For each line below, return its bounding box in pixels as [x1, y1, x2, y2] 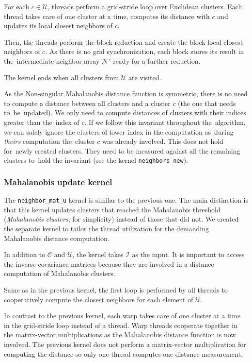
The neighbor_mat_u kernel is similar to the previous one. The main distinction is [4, 195, 249, 205]
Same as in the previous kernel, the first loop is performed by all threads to [4, 285, 228, 294]
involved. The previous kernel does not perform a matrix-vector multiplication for [4, 339, 246, 349]
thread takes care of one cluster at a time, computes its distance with [4, 11, 210, 21]
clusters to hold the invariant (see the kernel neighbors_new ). [4, 155, 189, 165]
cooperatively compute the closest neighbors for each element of [4, 294, 193, 304]
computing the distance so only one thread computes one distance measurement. [4, 348, 243, 359]
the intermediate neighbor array [4, 55, 100, 66]
